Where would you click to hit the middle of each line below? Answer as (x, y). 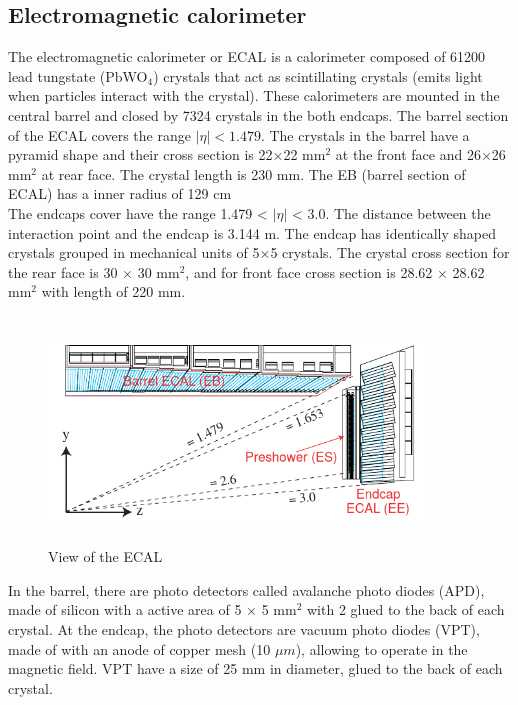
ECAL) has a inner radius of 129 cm (120, 193)
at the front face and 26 (408, 154)
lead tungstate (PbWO (78, 75)
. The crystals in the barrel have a (365, 134)
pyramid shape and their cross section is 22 (140, 154)
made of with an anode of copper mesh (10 (139, 648)
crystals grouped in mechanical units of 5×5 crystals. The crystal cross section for (259, 252)
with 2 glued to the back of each (406, 609)
